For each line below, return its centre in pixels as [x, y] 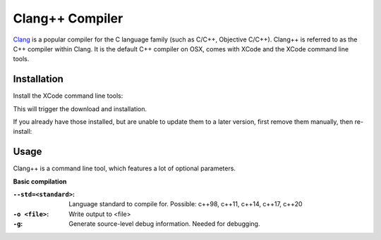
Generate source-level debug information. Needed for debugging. [164, 224]
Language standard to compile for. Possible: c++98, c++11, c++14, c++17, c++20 [186, 204]
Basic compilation [40, 181]
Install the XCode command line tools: [68, 96]
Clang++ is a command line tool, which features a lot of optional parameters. [125, 168]
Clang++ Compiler [68, 18]
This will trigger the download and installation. [80, 108]
